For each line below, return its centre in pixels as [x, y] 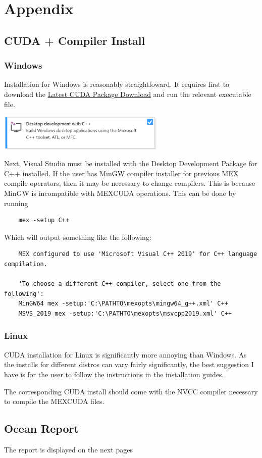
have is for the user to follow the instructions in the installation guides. [114, 374]
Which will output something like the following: [78, 237]
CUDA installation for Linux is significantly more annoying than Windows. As [125, 354]
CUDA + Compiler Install [75, 40]
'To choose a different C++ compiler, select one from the [120, 284]
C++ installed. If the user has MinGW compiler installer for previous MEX [121, 173]
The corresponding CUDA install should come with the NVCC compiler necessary [131, 391]
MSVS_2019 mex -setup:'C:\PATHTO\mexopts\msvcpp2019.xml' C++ [125, 313]
